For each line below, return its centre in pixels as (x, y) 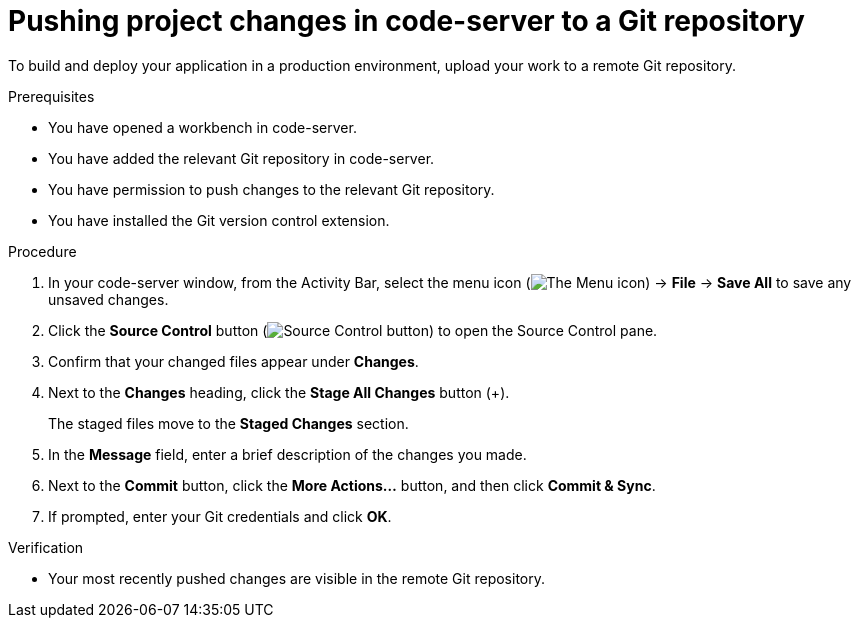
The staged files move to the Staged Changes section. (228, 423)
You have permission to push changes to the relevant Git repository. (271, 189)
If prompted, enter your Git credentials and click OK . (220, 516)
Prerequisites (51, 96)
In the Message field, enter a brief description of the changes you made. (287, 454)
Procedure (42, 251)
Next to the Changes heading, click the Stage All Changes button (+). (279, 392)
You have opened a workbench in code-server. (202, 127)
